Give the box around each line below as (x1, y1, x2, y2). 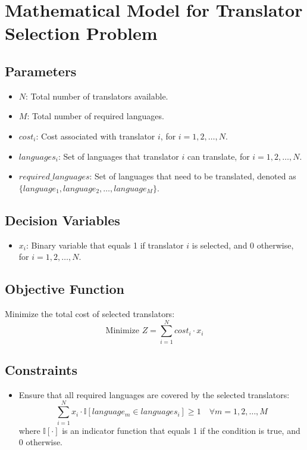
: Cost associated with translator (36, 129, 155, 142)
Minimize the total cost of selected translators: (5, 307, 175, 319)
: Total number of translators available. (26, 89, 168, 102)
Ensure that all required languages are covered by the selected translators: (18, 388, 290, 401)
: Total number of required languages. (27, 110, 164, 122)
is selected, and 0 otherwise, (192, 238, 294, 251)
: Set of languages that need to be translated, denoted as (89, 170, 296, 182)
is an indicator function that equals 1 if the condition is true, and (62, 424, 300, 436)
